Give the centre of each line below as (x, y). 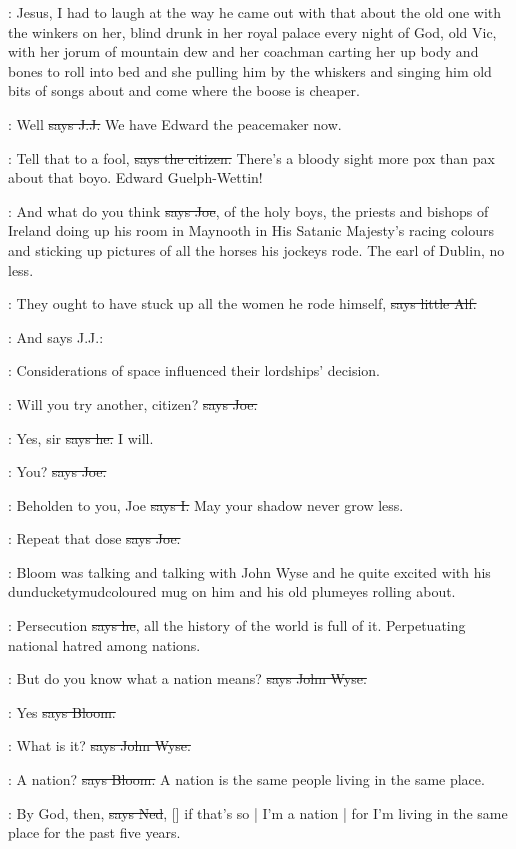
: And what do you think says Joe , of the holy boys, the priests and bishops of (248, 210)
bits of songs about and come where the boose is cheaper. (184, 90)
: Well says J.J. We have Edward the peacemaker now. (175, 123)
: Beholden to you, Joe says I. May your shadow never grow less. (206, 504)
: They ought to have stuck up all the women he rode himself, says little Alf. (242, 303)
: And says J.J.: (56, 336)
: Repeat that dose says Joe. (94, 538)
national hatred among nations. (104, 644)
